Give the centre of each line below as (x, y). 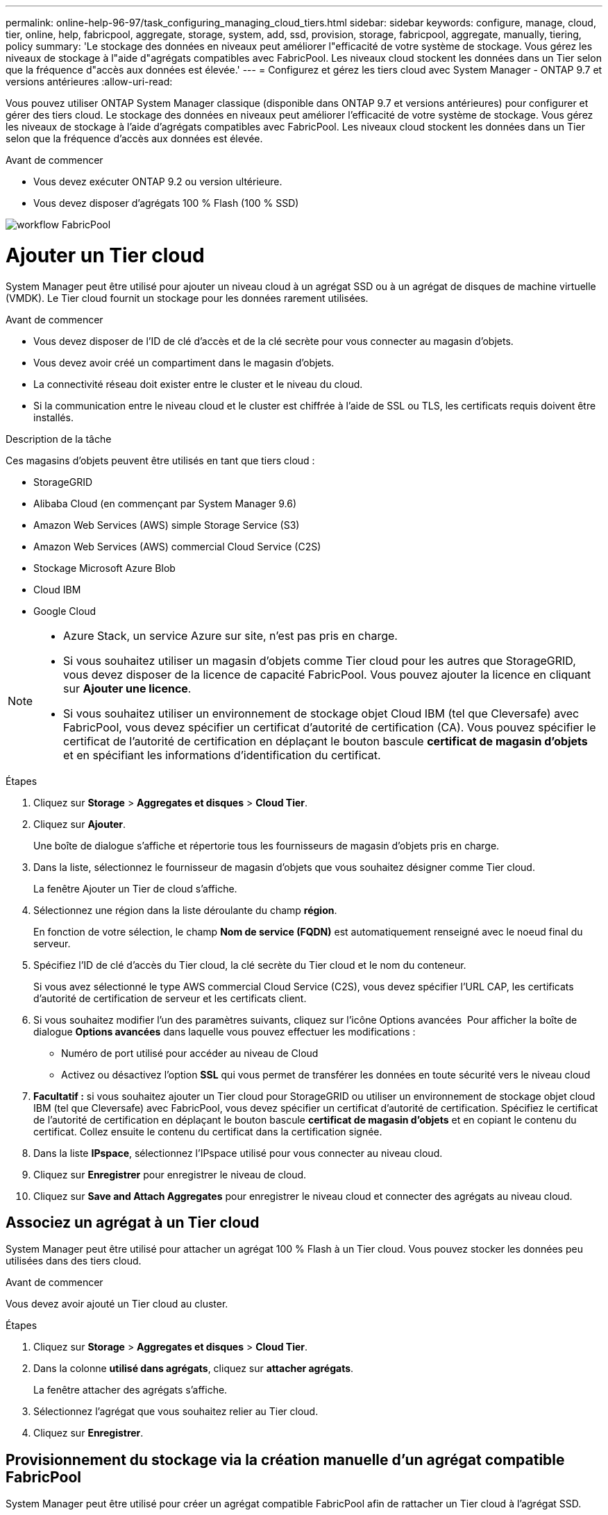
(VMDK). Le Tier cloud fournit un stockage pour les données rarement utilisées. (187, 298)
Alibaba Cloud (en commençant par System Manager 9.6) (165, 503)
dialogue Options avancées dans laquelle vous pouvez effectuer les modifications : (225, 1031)
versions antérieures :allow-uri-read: (89, 82)
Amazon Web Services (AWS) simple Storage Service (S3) (167, 525)
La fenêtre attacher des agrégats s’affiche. (130, 1390)
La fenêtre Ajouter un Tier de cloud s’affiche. (135, 888)
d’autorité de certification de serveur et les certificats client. (170, 998)
